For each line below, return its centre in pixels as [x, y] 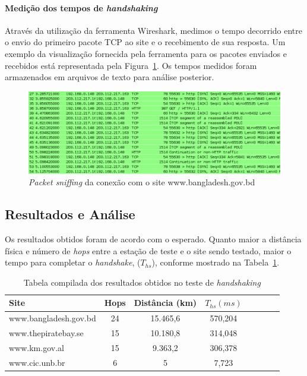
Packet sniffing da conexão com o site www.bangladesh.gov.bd [142, 182]
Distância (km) [165, 303]
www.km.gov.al [37, 347]
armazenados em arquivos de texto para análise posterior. [110, 77]
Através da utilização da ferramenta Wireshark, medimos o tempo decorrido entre [154, 30]
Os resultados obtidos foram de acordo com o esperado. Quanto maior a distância [153, 239]
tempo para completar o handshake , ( [73, 262]
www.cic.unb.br [37, 362]
